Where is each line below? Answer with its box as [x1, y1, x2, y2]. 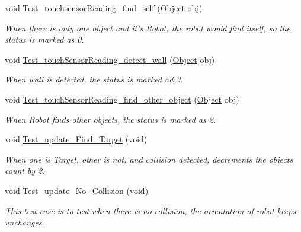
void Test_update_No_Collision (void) [5, 184, 149, 196]
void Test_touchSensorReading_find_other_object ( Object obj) [5, 93, 239, 105]
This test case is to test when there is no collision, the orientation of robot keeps [5, 204, 296, 217]
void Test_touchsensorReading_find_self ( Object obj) [5, 2, 203, 14]
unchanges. [5, 216, 44, 228]
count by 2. [5, 164, 45, 177]
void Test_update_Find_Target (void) [5, 133, 148, 145]
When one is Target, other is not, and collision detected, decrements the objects [5, 152, 293, 165]
